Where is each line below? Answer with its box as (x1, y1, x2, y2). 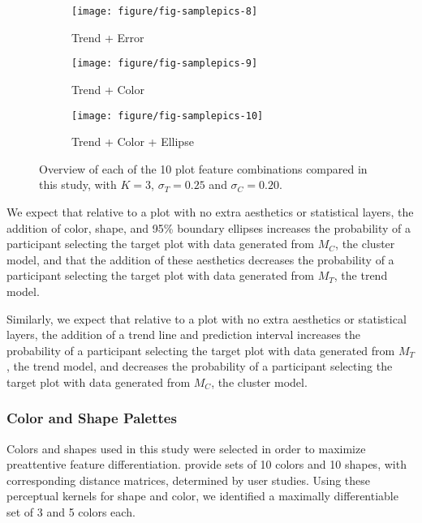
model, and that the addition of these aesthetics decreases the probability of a (6, 251, 394, 268)
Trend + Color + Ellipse (71, 133, 194, 150)
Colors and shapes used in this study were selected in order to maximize (6, 439, 366, 457)
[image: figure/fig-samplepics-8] (71, 6, 258, 17)
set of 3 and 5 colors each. (6, 504, 136, 521)
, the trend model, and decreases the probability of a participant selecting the (6, 358, 393, 375)
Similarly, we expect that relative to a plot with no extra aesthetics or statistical (6, 310, 407, 327)
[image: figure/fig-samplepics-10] (71, 109, 264, 122)
